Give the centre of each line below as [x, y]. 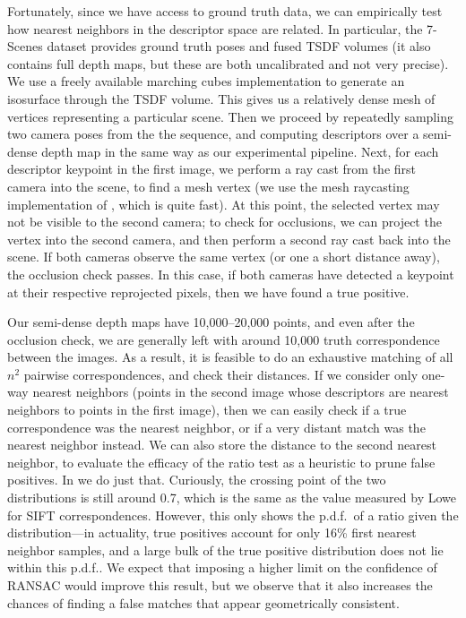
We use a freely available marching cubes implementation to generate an [206, 81]
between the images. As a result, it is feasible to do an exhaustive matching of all [230, 357]
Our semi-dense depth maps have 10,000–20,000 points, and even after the [211, 322]
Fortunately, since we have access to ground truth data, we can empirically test [225, 11]
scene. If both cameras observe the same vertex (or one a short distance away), [224, 257]
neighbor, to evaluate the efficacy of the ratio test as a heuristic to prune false [221, 462]
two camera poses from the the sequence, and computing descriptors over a [213, 134]
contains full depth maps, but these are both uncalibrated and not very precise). [228, 63]
